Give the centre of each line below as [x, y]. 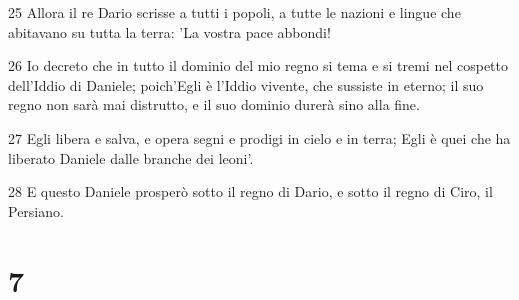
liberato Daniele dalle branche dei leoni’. [131, 157]
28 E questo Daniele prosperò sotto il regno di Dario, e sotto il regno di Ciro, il [250, 191]
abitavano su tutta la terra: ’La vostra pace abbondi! [169, 31]
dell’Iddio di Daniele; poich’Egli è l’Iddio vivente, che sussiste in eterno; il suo [246, 84]
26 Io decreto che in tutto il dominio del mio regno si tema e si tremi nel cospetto [258, 65]
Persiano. [36, 210]
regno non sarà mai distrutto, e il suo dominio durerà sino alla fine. [214, 104]
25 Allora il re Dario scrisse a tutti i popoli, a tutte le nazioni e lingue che [234, 12]
